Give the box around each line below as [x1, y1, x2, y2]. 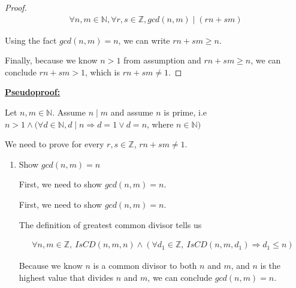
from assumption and [123, 54, 201, 66]
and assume [110, 106, 153, 118]
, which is [84, 65, 120, 78]
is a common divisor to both [93, 259, 197, 272]
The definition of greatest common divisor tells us [19, 218, 202, 231]
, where [147, 117, 174, 130]
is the [260, 259, 281, 272]
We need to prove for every [5, 138, 104, 150]
